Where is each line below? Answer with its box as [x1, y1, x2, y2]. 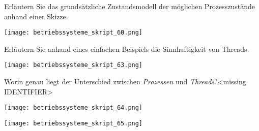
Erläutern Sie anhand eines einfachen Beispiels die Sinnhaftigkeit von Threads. [4, 43, 249, 54]
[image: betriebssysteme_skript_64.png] [4, 104, 143, 112]
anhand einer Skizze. [4, 11, 68, 21]
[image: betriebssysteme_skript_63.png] [4, 61, 143, 69]
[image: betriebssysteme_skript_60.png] [4, 29, 143, 37]
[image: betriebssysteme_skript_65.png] [4, 119, 143, 127]
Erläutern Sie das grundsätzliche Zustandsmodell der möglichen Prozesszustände [4, 1, 255, 11]
